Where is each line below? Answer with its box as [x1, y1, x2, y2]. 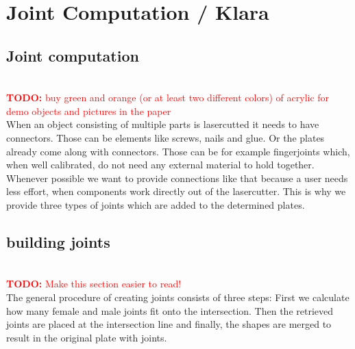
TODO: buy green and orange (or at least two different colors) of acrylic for [6, 90, 330, 105]
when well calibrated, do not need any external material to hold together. [6, 157, 315, 172]
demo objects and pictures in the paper [6, 103, 171, 118]
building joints [6, 231, 110, 252]
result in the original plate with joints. [6, 330, 167, 344]
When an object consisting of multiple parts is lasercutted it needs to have [6, 117, 319, 131]
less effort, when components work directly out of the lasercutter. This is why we [6, 184, 346, 198]
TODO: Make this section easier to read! [6, 276, 182, 291]
